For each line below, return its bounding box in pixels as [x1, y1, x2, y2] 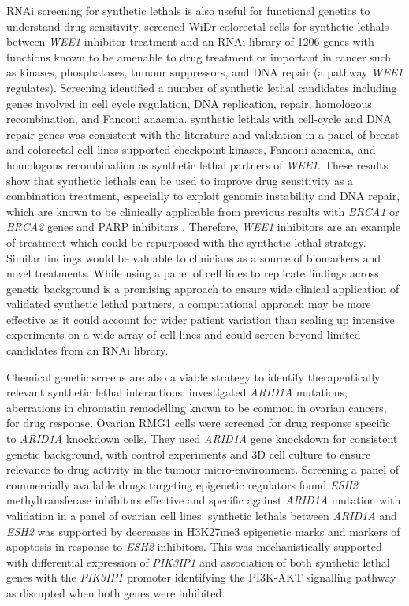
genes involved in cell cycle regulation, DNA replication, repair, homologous [6, 95, 372, 111]
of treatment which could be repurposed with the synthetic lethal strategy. [6, 233, 366, 250]
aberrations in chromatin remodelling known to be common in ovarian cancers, [6, 399, 387, 415]
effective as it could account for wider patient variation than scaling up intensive [6, 310, 395, 327]
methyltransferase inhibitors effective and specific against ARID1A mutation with [6, 492, 401, 508]
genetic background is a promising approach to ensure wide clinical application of [6, 280, 400, 296]
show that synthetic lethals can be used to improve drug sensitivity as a [6, 172, 354, 188]
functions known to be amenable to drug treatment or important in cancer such [6, 48, 392, 65]
